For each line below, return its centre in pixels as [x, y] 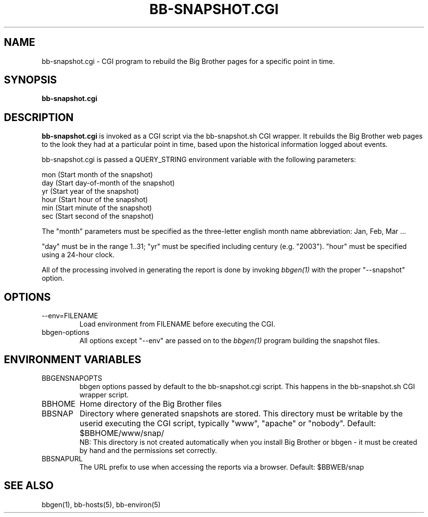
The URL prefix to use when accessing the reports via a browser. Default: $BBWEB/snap [222, 467]
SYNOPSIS [31, 80]
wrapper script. [104, 394]
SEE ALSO [29, 486]
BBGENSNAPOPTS [72, 378]
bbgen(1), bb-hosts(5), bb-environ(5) [101, 504]
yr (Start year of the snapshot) [90, 191]
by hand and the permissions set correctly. [148, 450]
